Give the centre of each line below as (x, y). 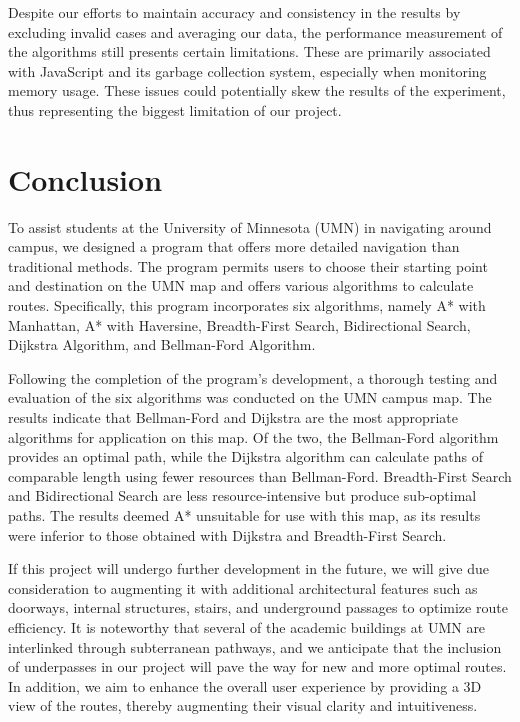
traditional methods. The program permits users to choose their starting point (248, 265)
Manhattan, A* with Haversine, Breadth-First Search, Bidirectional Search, (239, 324)
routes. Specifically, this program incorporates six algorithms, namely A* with (247, 305)
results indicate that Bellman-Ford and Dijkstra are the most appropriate (233, 417)
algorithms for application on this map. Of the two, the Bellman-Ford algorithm (253, 436)
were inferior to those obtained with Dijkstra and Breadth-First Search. (227, 534)
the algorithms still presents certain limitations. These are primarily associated (249, 51)
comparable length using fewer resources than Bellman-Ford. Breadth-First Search (260, 475)
